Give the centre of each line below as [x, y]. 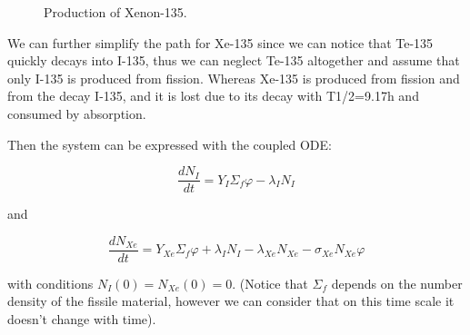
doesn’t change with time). [82, 319]
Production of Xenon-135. [115, 12]
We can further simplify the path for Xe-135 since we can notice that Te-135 [220, 42]
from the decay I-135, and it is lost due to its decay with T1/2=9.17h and [213, 96]
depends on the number [397, 283]
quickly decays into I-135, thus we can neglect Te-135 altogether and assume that [234, 60]
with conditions [50, 283]
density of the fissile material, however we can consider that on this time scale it [231, 301]
